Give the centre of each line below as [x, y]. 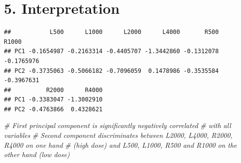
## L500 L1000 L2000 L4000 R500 [111, 32]
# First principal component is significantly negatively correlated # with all [118, 125]
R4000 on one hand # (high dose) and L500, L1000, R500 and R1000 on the [120, 145]
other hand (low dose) [37, 154]
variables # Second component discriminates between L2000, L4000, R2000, [118, 135]
